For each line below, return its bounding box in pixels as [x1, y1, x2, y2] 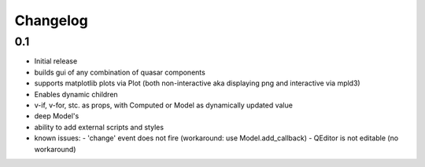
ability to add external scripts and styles [34, 122, 164, 132]
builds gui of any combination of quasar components [34, 67, 206, 77]
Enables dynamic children [34, 89, 118, 99]
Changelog [14, 12, 88, 29]
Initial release [34, 56, 78, 66]
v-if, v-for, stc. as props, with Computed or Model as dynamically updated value [34, 100, 293, 110]
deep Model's [34, 111, 79, 121]
